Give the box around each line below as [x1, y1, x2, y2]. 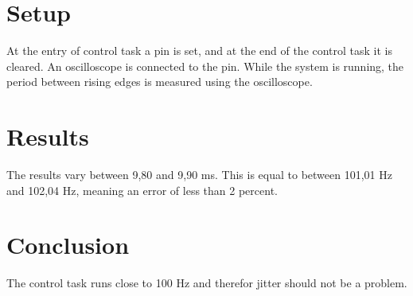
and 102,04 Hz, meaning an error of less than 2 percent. [6, 181, 278, 198]
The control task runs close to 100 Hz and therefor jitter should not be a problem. [6, 275, 407, 291]
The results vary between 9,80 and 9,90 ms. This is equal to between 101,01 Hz [6, 166, 392, 183]
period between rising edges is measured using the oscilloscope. [6, 73, 313, 90]
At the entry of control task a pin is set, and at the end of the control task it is [6, 42, 393, 59]
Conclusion [6, 228, 130, 261]
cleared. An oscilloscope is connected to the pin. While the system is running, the [6, 57, 404, 74]
